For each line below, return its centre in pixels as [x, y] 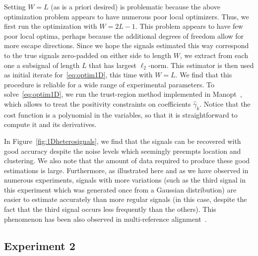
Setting [15, 6]
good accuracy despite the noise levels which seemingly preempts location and [123, 151]
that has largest [113, 65]
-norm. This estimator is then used [201, 65]
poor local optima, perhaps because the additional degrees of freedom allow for [124, 35]
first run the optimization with [51, 26]
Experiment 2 [40, 245]
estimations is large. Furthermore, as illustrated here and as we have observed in [126, 170]
